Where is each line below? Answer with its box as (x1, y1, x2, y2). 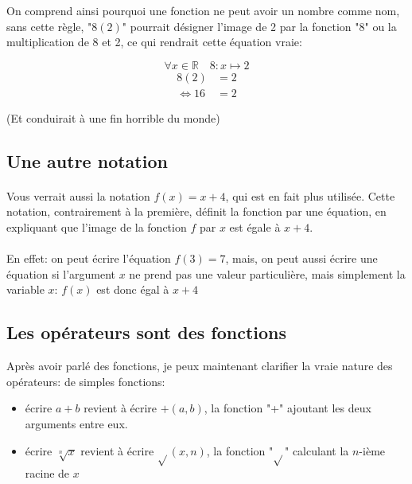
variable (6, 281, 45, 298)
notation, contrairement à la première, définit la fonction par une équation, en (6, 203, 387, 220)
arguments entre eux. (25, 415, 128, 431)
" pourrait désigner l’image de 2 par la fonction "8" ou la (122, 18, 397, 34)
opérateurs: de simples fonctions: (6, 373, 165, 389)
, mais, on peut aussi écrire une (225, 250, 378, 267)
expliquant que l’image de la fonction (6, 219, 187, 235)
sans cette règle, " (6, 18, 92, 34)
